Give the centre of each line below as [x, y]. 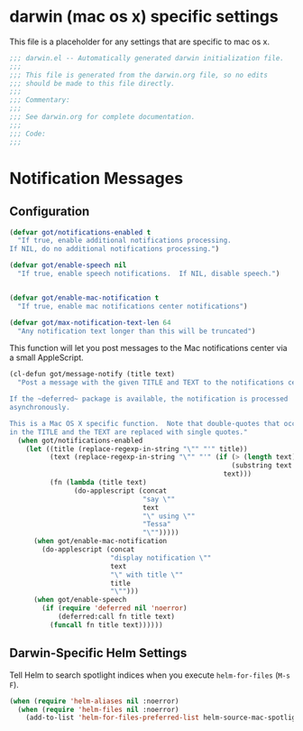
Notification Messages [96, 178]
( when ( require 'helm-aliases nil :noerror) [94, 701]
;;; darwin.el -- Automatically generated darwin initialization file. [147, 58]
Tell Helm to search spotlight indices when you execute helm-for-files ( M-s [150, 675]
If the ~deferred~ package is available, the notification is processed [149, 399]
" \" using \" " [169, 516]
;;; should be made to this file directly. [92, 83]
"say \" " [159, 499]
